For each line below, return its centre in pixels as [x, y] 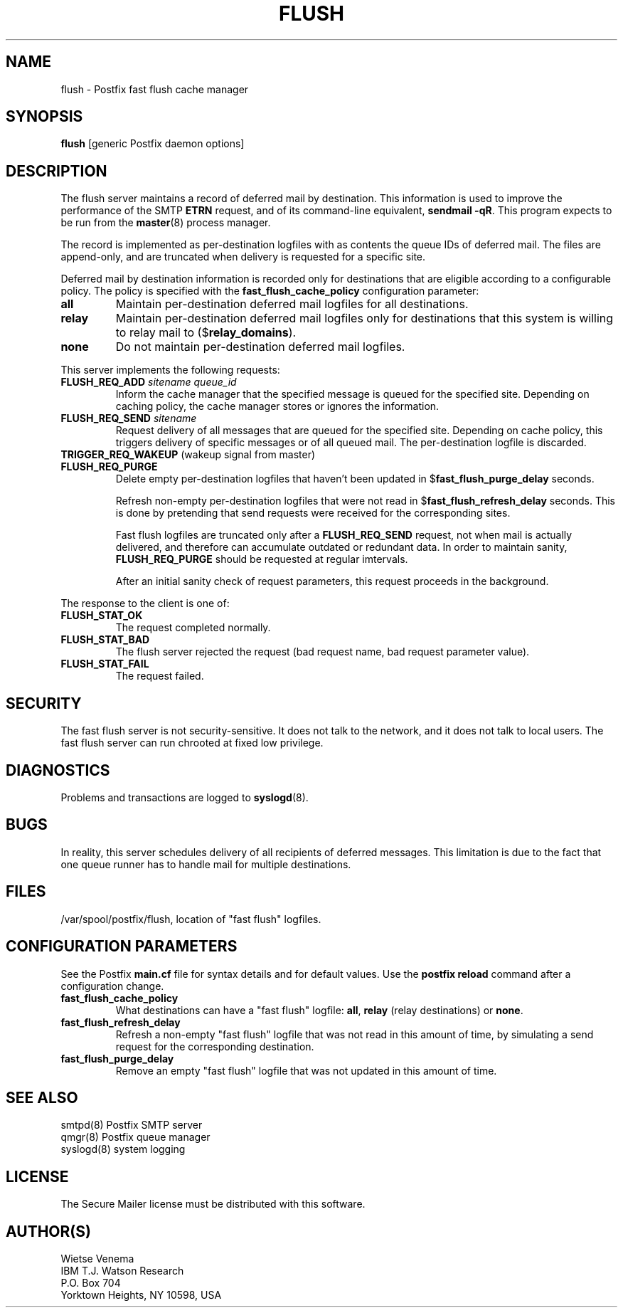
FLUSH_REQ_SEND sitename [129, 418]
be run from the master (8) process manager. [166, 223]
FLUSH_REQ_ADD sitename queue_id [149, 382]
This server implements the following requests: [170, 370]
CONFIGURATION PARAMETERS [122, 946]
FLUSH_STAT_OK [102, 616]
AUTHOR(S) [48, 1231]
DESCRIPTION [57, 171]
